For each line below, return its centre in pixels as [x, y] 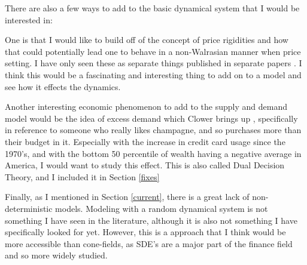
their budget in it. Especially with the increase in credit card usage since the [145, 141]
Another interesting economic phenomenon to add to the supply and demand [146, 107]
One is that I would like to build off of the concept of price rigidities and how [147, 40]
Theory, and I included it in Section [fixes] [82, 176]
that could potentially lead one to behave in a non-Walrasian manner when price [153, 51]
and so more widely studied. [56, 255]
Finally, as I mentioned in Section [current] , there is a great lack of [127, 197]
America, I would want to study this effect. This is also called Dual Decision [145, 165]
